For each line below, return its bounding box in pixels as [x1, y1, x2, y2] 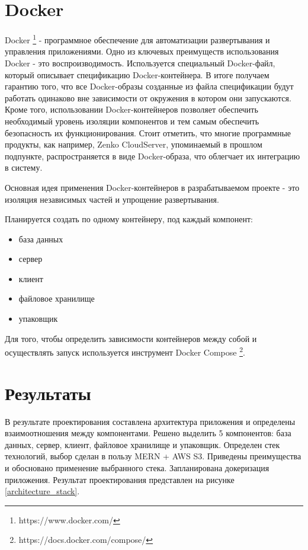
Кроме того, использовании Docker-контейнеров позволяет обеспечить [5, 103, 258, 116]
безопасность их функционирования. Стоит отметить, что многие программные [5, 126, 291, 139]
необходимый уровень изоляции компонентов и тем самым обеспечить [5, 114, 259, 127]
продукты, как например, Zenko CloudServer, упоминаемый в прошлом [5, 138, 262, 151]
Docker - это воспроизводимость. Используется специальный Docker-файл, [5, 56, 275, 69]
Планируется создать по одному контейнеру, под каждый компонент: [5, 213, 253, 225]
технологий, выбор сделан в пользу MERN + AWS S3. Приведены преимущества [5, 450, 301, 462]
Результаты [5, 380, 91, 405]
